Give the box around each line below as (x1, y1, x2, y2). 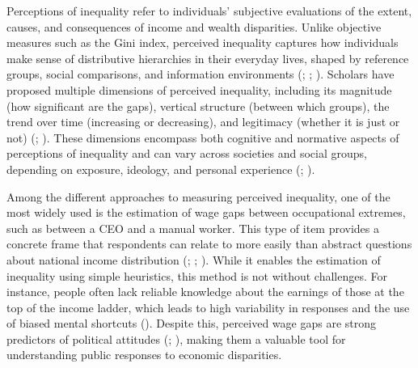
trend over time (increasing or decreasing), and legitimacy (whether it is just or (6, 113, 400, 130)
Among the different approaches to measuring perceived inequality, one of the (6, 188, 391, 205)
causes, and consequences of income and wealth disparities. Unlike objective (6, 18, 382, 35)
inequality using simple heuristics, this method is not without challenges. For (6, 267, 388, 284)
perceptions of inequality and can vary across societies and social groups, (6, 145, 367, 162)
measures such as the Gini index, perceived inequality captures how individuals (6, 34, 399, 51)
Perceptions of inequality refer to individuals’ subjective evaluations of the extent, (6, 2, 412, 19)
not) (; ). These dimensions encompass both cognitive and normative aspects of (6, 129, 399, 146)
